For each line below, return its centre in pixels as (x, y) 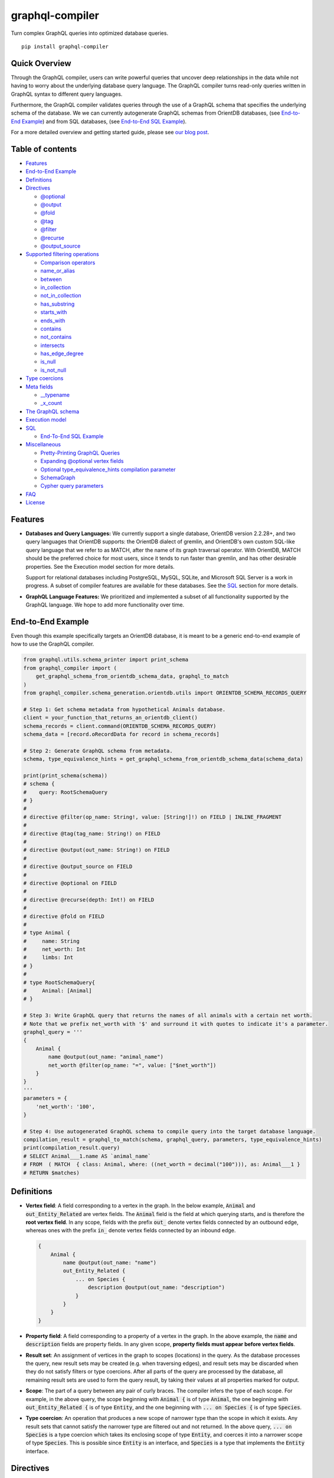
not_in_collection (61, 296)
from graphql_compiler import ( (70, 668)
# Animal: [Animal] (58, 991)
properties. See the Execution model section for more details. (100, 566)
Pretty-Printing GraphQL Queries (80, 453)
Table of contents (44, 149)
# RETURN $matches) (51, 1173)
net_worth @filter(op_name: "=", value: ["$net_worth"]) (132, 1065)
